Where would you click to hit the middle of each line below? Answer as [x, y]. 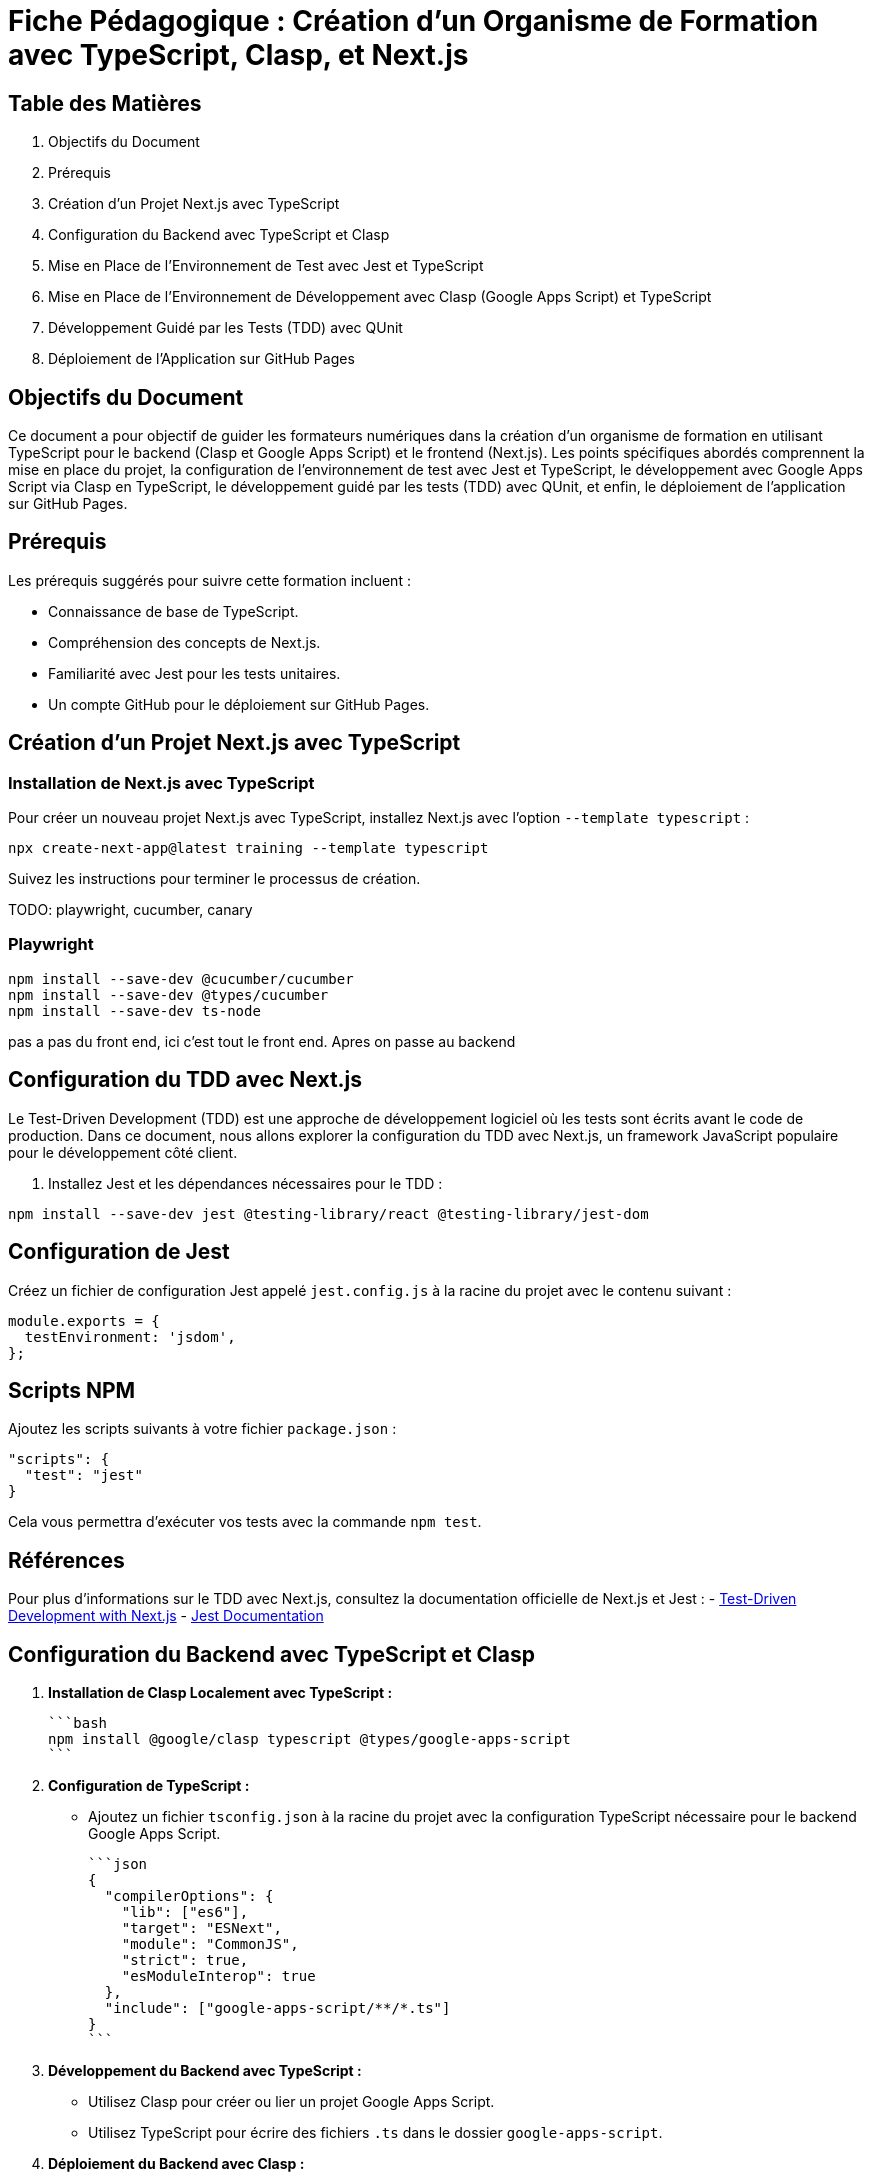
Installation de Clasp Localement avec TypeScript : [220, 1693]
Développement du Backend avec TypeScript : [205, 2071]
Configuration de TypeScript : [149, 1786]
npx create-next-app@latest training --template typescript [248, 848]
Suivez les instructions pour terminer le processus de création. [214, 879]
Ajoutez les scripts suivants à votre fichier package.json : [202, 1429]
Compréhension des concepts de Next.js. [184, 642]
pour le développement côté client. [123, 1152]
